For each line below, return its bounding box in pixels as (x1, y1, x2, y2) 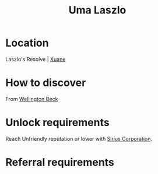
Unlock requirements (5, 116, 110, 129)
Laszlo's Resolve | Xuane (5, 55, 66, 62)
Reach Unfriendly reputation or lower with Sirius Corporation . (5, 135, 153, 142)
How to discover (5, 76, 86, 89)
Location (5, 36, 49, 50)
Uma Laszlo (68, 4, 127, 17)
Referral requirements (5, 156, 114, 169)
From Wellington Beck (5, 95, 58, 102)
